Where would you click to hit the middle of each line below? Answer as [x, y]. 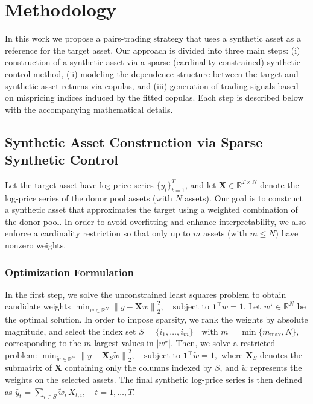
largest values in [124, 343]
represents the [276, 368]
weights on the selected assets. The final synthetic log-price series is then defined [154, 380]
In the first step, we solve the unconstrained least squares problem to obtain [146, 294]
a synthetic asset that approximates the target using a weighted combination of [151, 210]
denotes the [281, 355]
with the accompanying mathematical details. [89, 109]
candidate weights [38, 306]
